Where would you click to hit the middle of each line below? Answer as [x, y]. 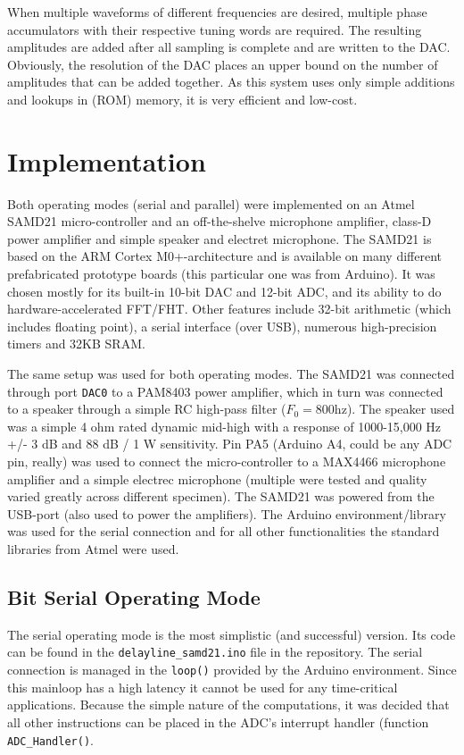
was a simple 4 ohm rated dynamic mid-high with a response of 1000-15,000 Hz [224, 426]
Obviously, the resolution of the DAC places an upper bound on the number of [223, 64]
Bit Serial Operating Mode [134, 597]
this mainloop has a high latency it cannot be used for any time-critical [203, 687]
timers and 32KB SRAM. [76, 344]
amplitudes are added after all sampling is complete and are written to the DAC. [229, 47]
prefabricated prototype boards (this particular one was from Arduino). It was [221, 274]
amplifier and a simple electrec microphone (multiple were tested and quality [217, 478]
